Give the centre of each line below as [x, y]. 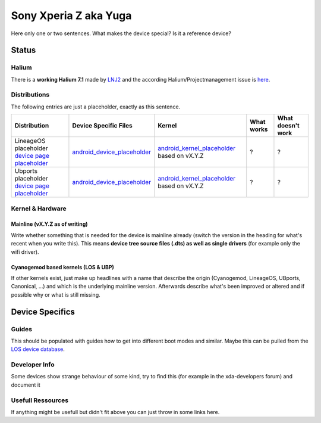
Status [23, 50]
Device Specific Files [103, 126]
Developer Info [33, 365]
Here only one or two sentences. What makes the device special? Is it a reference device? [121, 33]
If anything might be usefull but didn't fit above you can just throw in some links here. [115, 412]
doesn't [288, 126]
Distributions [30, 95]
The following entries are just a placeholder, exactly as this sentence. [96, 107]
